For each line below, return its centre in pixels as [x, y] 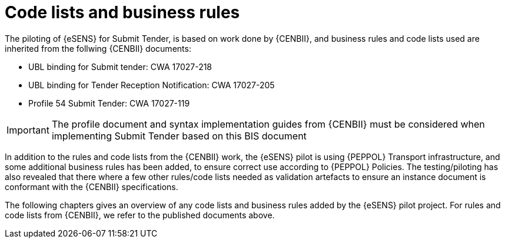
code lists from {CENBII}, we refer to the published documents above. [140, 215]
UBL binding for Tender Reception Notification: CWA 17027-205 [152, 85]
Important [28, 130]
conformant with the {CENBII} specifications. [92, 187]
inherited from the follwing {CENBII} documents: [98, 48]
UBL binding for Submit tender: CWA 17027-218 [120, 66]
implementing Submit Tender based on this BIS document [179, 136]
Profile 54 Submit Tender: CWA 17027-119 [109, 103]
